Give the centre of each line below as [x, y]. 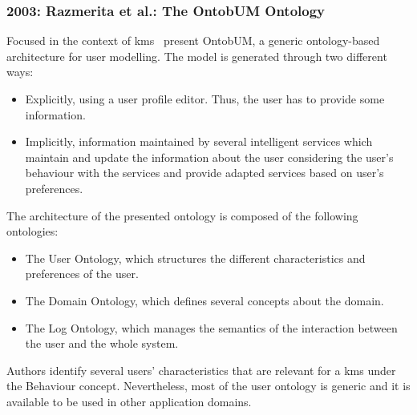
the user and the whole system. [102, 343]
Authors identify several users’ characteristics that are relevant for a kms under [201, 370]
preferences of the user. [82, 274]
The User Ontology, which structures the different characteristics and [195, 258]
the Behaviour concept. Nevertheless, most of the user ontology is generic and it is [208, 386]
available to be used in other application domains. [129, 401]
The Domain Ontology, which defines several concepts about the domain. [204, 300]
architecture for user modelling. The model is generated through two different [197, 56]
